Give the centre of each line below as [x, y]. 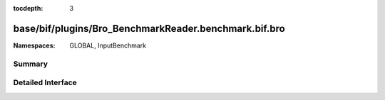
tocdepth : [28, 8]
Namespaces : [34, 45]
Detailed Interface [45, 83]
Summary [31, 64]
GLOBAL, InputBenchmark [108, 45]
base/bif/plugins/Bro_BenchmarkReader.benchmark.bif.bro [149, 28]
